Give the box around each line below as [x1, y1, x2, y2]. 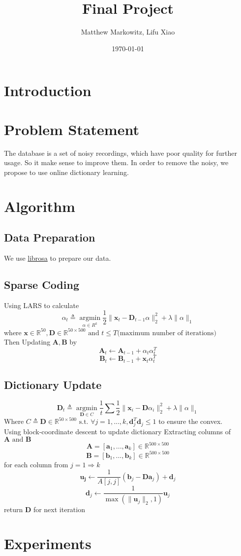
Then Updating [4, 337, 51, 347]
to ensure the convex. [158, 416, 223, 426]
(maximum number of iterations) [117, 329, 216, 337]
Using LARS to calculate [4, 300, 79, 310]
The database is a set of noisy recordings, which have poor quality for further [4, 147, 237, 158]
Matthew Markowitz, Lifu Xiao [81, 27, 175, 37]
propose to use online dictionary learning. [4, 167, 129, 177]
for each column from [4, 459, 68, 469]
